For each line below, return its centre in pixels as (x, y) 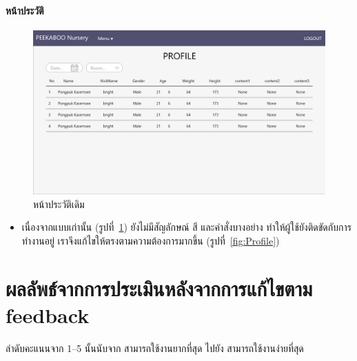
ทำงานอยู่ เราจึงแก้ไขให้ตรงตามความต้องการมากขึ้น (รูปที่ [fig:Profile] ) (151, 241)
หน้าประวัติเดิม (59, 204)
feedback (48, 315)
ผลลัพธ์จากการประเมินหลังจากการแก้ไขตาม (159, 288)
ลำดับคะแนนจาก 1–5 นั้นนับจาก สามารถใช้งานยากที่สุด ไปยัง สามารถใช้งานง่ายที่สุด (155, 348)
